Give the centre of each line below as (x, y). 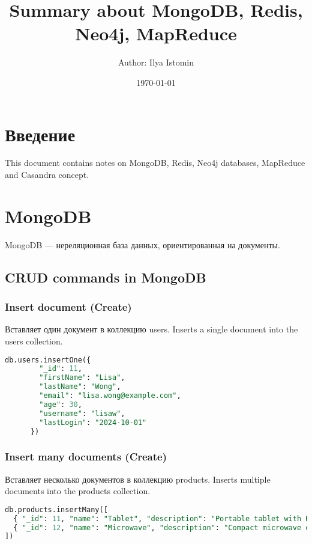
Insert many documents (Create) (86, 457)
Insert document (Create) (68, 307)
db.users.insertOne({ (48, 360)
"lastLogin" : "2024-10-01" (93, 422)
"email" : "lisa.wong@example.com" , (110, 396)
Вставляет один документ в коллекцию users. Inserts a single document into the (151, 329)
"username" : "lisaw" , (82, 413)
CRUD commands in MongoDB (106, 277)
